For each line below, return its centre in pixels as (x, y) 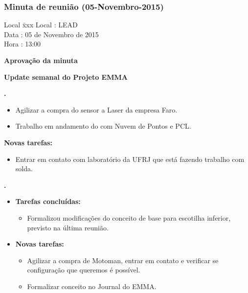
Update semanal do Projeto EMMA (66, 77)
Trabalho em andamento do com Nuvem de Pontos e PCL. (103, 126)
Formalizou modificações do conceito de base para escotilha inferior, (129, 217)
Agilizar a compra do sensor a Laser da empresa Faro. (96, 109)
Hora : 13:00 (23, 44)
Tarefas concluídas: (48, 201)
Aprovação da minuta (41, 60)
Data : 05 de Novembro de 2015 (51, 34)
